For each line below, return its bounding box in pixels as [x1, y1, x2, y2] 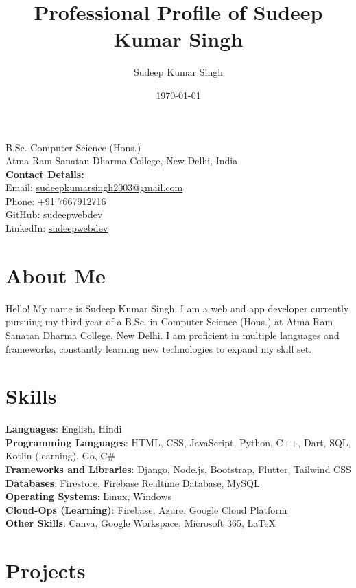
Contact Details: [5, 166, 84, 181]
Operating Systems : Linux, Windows [5, 489, 172, 503]
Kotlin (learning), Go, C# [5, 448, 115, 463]
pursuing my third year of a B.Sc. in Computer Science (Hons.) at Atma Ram [5, 314, 333, 329]
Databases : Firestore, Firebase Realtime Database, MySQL [5, 475, 260, 490]
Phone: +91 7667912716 [5, 193, 106, 208]
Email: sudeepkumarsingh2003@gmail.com [5, 180, 183, 195]
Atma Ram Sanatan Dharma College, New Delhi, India [5, 153, 238, 168]
